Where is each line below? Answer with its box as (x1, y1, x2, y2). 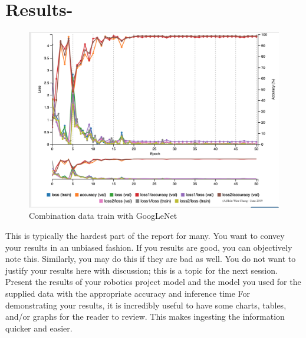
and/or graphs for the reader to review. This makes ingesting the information (5, 310, 285, 323)
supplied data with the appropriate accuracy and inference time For (5, 287, 251, 299)
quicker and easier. (5, 321, 73, 334)
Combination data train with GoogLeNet (29, 209, 177, 222)
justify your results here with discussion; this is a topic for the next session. (5, 264, 278, 276)
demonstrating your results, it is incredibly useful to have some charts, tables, (5, 298, 287, 311)
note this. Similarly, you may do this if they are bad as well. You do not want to (5, 252, 296, 265)
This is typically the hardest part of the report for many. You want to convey (5, 229, 285, 242)
